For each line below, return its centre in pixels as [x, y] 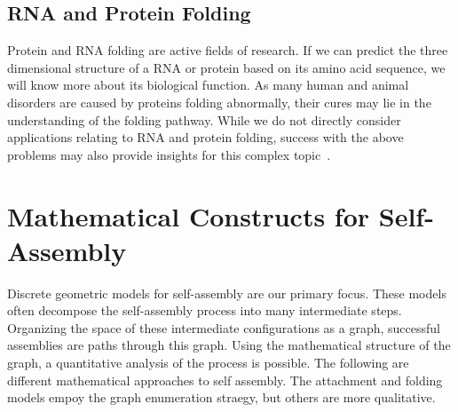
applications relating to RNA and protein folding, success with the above [205, 137]
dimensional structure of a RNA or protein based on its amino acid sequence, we [226, 67]
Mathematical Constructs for [189, 215]
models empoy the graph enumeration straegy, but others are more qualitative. [221, 397]
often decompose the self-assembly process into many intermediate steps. [205, 310]
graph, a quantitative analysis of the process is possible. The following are [208, 363]
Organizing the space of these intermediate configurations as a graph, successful [224, 327]
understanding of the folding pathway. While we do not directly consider [204, 119]
